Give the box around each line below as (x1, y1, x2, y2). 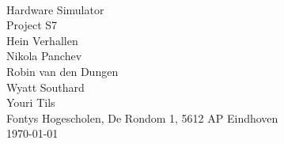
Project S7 (6, 17, 58, 33)
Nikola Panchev (6, 47, 82, 64)
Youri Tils (6, 94, 55, 111)
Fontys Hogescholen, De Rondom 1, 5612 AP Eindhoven (6, 109, 278, 126)
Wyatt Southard (6, 78, 85, 95)
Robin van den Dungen (6, 63, 119, 79)
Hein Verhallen (6, 32, 78, 48)
